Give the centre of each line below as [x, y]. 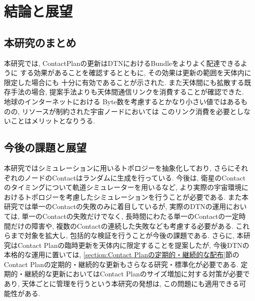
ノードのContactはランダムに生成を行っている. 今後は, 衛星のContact [135, 177]
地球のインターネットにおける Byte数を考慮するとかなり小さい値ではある [122, 101]
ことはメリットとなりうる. [53, 121]
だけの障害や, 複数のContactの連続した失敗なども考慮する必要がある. [122, 226]
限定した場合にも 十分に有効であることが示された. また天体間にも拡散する [124, 82]
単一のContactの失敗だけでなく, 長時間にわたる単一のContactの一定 [130, 216]
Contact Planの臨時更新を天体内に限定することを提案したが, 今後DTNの [133, 245]
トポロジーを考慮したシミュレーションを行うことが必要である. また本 [136, 196]
